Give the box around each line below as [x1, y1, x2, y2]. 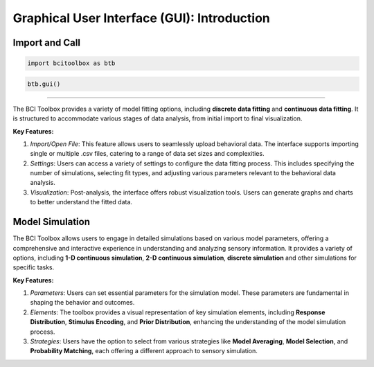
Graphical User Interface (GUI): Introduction [12, 10, 270, 26]
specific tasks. [12, 263, 55, 271]
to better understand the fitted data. [30, 198, 133, 206]
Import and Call [12, 37, 81, 48]
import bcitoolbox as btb [27, 60, 116, 67]
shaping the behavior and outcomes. [30, 298, 135, 307]
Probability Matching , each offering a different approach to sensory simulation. [30, 347, 258, 355]
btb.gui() [27, 80, 61, 88]
